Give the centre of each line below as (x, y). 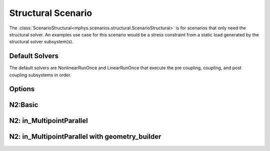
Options (22, 89)
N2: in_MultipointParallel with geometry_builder (85, 137)
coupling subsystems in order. (40, 75)
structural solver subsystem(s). (41, 42)
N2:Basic (24, 105)
